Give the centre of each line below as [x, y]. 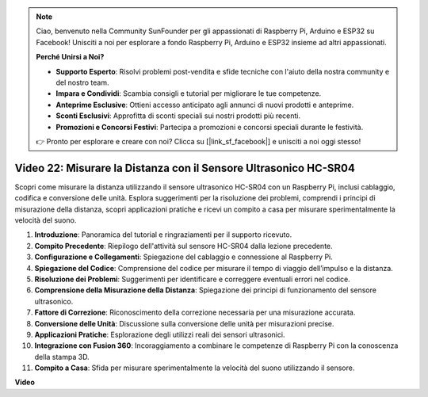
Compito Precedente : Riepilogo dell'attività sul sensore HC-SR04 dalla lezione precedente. [183, 246]
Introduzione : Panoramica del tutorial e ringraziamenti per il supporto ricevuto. [163, 235]
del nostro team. [82, 82]
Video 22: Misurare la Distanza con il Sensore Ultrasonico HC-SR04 [185, 168]
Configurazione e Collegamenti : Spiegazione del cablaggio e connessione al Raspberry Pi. [183, 257]
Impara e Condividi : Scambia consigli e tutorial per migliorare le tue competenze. [189, 94]
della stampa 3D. [62, 357]
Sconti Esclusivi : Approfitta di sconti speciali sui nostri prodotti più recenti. [178, 116]
